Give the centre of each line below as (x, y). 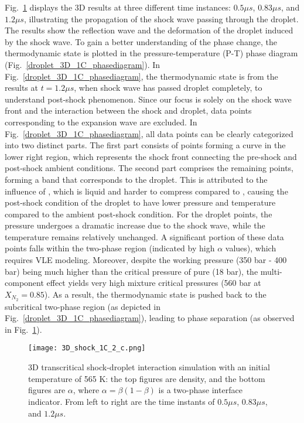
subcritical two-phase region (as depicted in (83, 306)
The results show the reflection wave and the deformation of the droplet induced (149, 30)
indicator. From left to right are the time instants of (122, 401)
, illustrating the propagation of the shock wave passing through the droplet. (161, 18)
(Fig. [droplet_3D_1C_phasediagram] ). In (83, 64)
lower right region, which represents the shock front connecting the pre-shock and (151, 156)
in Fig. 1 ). (23, 329)
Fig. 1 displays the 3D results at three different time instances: (118, 7)
